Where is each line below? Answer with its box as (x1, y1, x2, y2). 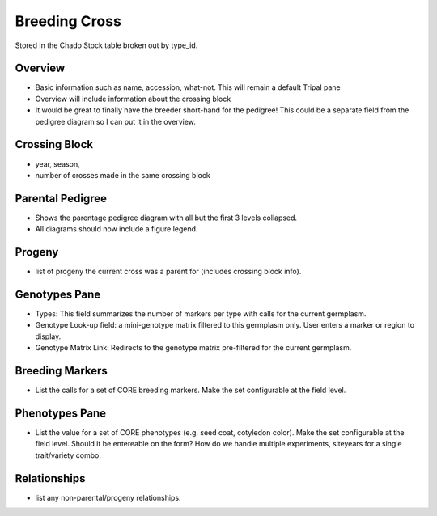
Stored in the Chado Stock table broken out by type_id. (15, 40, 198, 50)
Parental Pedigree (15, 191, 108, 205)
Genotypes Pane (15, 287, 101, 301)
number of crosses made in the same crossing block (35, 170, 210, 180)
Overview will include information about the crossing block (35, 94, 231, 104)
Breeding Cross (15, 12, 121, 30)
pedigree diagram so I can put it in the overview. (35, 116, 196, 126)
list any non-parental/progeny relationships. (35, 493, 181, 502)
